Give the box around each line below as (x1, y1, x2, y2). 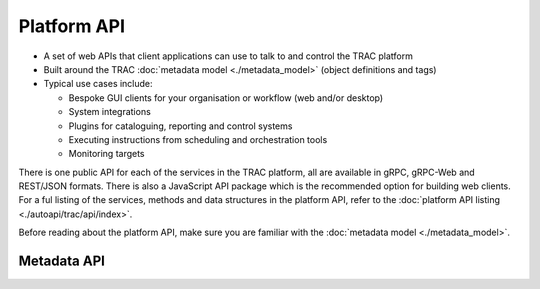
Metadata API (18, 253, 105, 270)
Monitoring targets (68, 148, 145, 160)
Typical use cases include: (43, 78, 154, 90)
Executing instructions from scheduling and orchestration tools (68, 133, 328, 145)
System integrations (68, 106, 152, 118)
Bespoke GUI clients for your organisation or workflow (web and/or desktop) (68, 91, 384, 104)
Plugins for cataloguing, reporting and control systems (68, 120, 293, 132)
